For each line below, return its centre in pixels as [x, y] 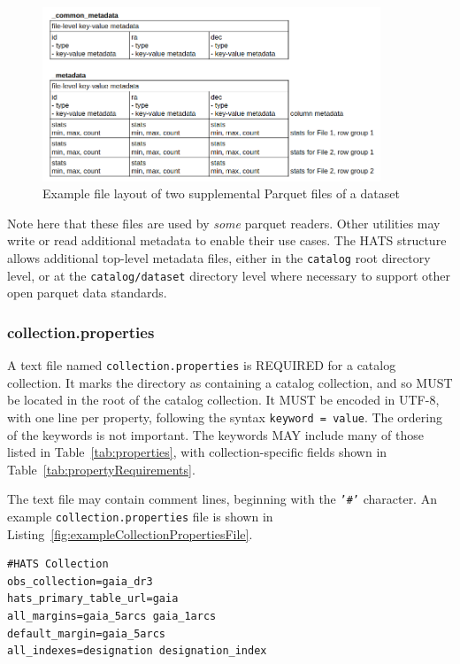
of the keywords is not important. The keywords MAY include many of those [215, 434]
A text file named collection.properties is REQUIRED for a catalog [202, 365]
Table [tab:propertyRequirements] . [101, 469]
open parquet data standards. [87, 293]
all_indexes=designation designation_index [137, 651]
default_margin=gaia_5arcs [86, 633]
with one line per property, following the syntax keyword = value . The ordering [225, 417]
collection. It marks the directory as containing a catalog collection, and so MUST [230, 382]
